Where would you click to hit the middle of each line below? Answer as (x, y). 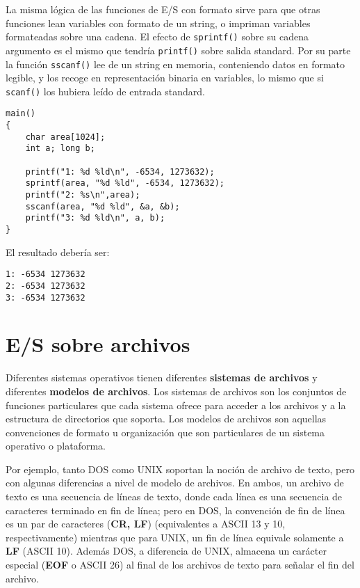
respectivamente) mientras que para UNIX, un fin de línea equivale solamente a (175, 537)
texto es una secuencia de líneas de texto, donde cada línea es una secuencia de (174, 496)
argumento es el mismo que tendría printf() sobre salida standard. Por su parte (178, 50)
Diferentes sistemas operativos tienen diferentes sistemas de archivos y (162, 378)
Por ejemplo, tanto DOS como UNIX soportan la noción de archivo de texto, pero (180, 469)
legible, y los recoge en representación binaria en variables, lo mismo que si (165, 78)
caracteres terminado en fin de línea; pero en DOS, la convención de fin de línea (175, 510)
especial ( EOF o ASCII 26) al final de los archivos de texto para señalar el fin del (180, 565)
